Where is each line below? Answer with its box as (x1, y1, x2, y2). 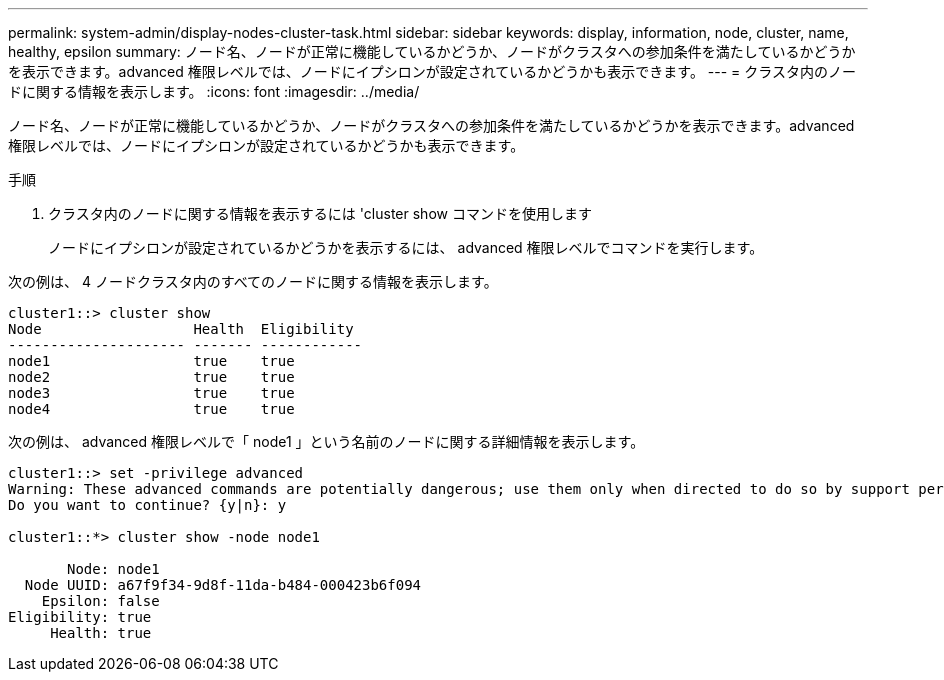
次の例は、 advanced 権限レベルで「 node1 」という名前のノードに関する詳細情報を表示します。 (8, 433, 645, 450)
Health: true (50, 625, 152, 641)
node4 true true (8, 401, 295, 417)
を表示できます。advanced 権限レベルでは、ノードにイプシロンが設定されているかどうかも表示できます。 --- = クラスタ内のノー (8, 63, 856, 80)
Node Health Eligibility (8, 321, 354, 337)
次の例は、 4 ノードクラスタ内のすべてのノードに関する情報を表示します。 (8, 273, 498, 290)
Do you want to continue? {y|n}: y (8, 497, 287, 513)
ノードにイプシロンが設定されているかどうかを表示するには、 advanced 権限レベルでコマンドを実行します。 (48, 239, 764, 256)
